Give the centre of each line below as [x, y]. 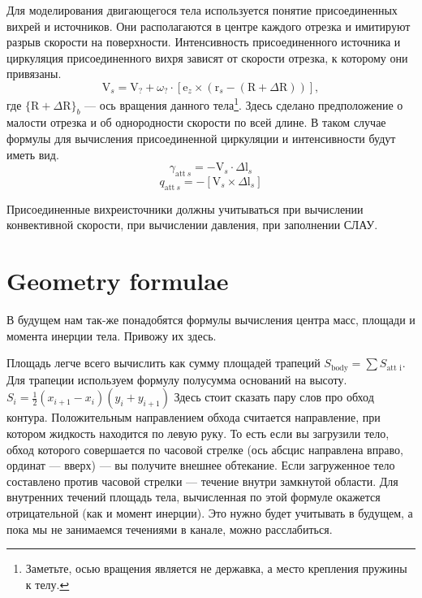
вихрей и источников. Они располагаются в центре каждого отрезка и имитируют [209, 26]
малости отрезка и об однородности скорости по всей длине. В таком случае [196, 122]
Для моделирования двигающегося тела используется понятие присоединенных [202, 10]
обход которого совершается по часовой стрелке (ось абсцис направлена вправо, [205, 449]
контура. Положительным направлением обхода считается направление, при [194, 417]
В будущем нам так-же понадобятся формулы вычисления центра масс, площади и [211, 320]
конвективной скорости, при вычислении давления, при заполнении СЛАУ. [192, 225]
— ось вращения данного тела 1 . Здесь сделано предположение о [244, 103]
